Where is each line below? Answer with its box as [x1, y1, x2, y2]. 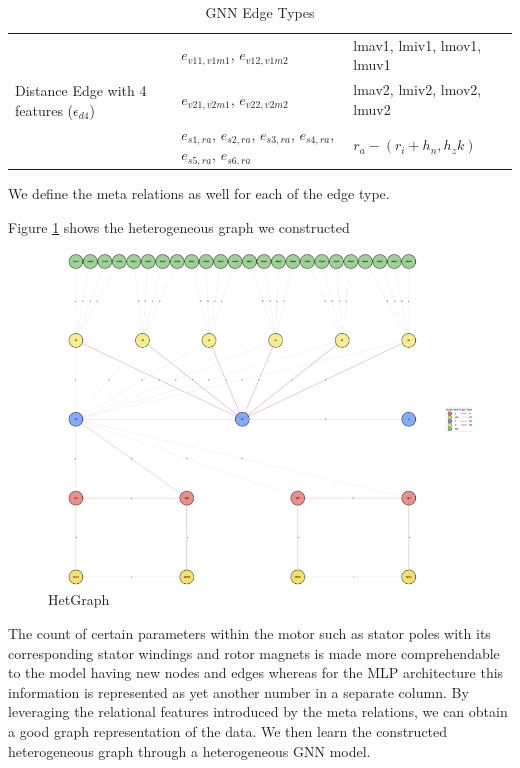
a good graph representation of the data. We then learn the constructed [8, 721, 448, 742]
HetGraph [48, 589, 110, 610]
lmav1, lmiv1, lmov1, [353, 34, 482, 55]
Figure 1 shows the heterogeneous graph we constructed [8, 216, 350, 237]
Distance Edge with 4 [15, 80, 147, 101]
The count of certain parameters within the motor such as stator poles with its [8, 623, 491, 644]
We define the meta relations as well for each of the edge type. [8, 183, 390, 204]
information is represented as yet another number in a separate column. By [8, 681, 469, 702]
